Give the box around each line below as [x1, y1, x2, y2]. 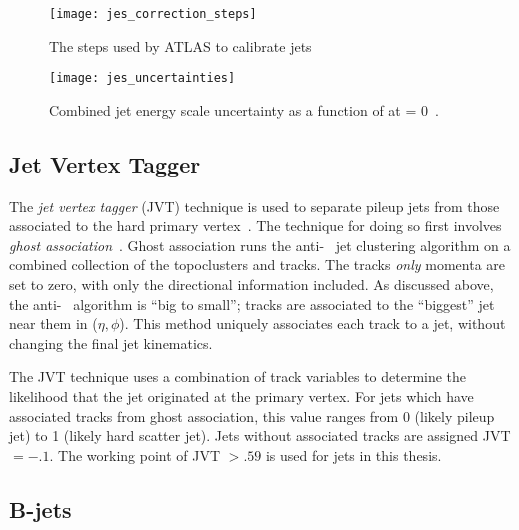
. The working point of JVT [49, 444, 221, 465]
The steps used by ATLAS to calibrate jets [49, 35, 312, 56]
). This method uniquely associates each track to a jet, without [119, 313, 506, 334]
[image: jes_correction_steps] [49, 7, 257, 21]
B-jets [9, 493, 72, 524]
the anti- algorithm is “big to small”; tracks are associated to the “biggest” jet [9, 293, 495, 314]
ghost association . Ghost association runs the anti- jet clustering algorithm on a [9, 234, 511, 255]
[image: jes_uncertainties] [49, 71, 236, 86]
